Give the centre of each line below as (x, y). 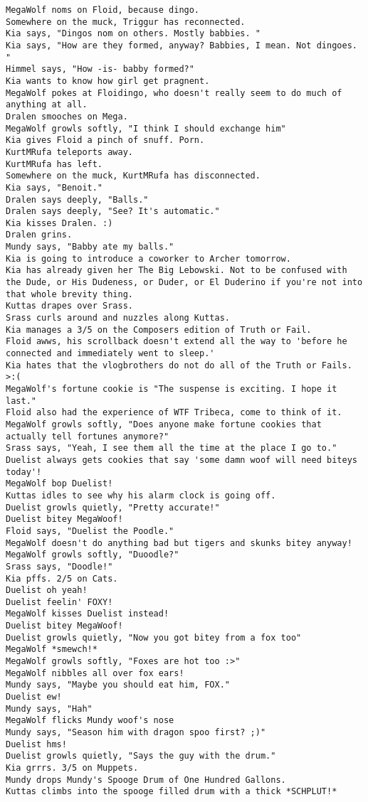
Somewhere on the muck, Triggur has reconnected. (126, 22)
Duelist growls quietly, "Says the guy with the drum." (141, 756)
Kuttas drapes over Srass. (69, 306)
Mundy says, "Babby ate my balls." (90, 247)
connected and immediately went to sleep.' (110, 354)
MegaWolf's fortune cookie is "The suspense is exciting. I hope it (172, 389)
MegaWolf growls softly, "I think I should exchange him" (146, 128)
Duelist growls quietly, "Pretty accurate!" (113, 507)
